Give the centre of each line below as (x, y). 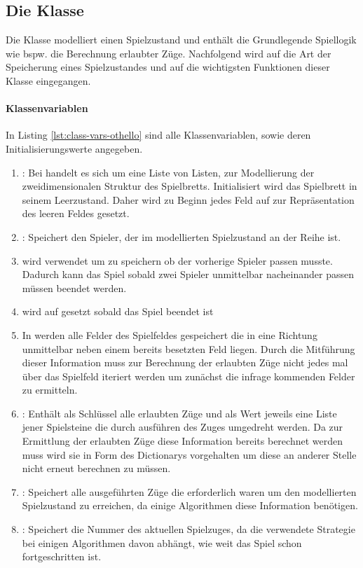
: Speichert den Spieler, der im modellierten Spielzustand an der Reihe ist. (181, 236)
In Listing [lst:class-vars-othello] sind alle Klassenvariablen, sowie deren (158, 135)
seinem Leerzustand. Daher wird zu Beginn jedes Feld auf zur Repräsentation (188, 199)
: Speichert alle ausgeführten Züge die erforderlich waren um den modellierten (189, 491)
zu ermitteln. (50, 390)
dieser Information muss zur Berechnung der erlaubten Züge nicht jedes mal (185, 362)
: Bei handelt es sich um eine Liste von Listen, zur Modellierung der (168, 172)
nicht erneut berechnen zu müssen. (96, 468)
